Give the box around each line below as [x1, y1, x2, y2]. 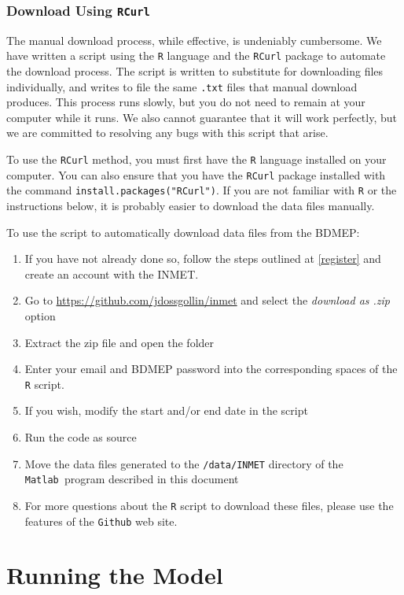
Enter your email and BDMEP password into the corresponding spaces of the [24, 360, 398, 377]
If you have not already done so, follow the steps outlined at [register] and [24, 250, 381, 267]
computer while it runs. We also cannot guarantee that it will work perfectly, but [6, 109, 397, 125]
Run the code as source [24, 429, 137, 445]
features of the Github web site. [24, 512, 178, 529]
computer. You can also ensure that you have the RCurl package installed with [6, 166, 386, 183]
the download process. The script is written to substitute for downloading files [6, 63, 384, 79]
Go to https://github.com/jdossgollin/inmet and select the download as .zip [24, 292, 391, 309]
